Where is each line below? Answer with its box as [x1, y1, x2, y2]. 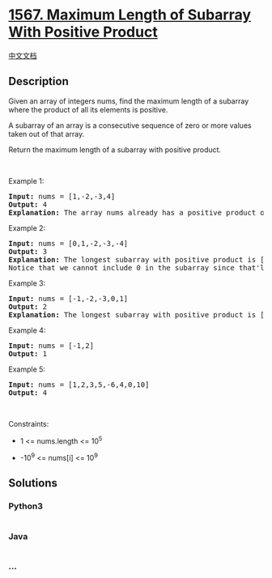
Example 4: [8, 325, 46, 335]
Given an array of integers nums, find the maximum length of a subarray [8, 96, 249, 106]
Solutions [8, 476, 58, 491]
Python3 [8, 500, 43, 512]
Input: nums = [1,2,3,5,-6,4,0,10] [8, 380, 150, 389]
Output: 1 [8, 349, 47, 358]
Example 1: [8, 176, 45, 185]
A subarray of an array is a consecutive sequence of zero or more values [8, 120, 253, 130]
